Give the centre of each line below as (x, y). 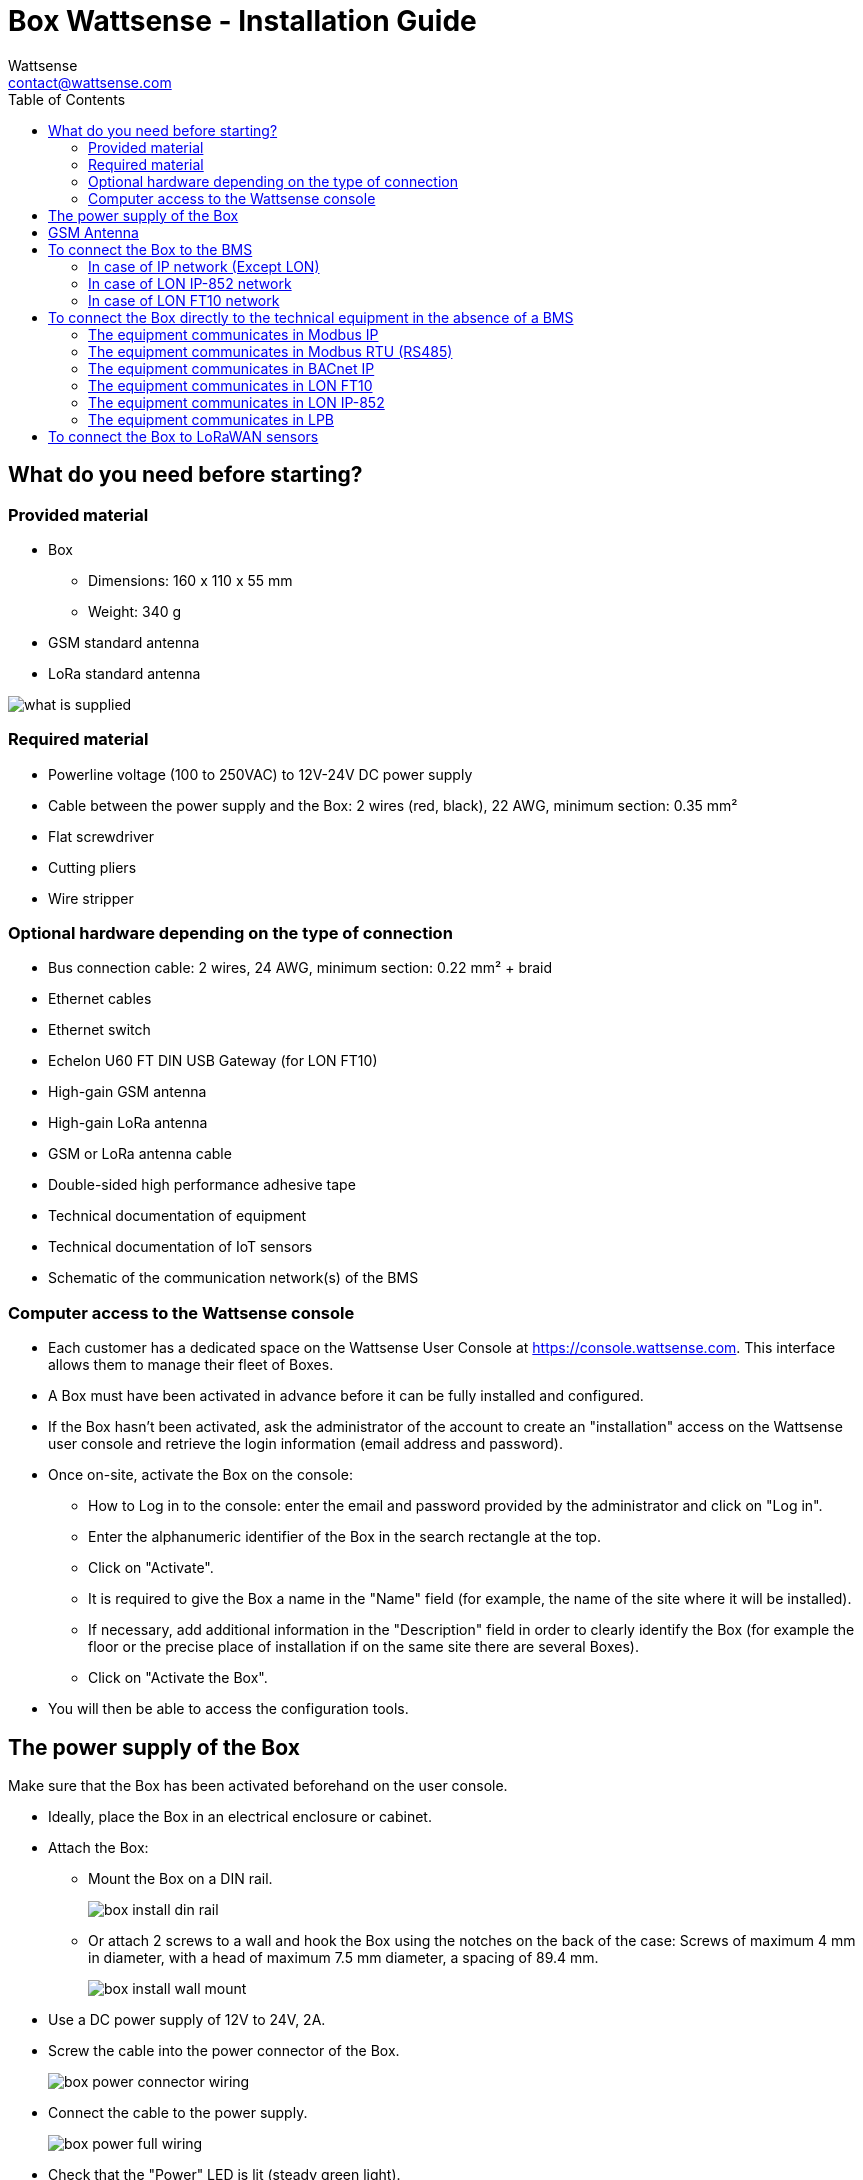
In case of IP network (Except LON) (204, 266)
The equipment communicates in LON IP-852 (236, 402)
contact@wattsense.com (90, 82)
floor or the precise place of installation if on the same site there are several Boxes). (363, 1647)
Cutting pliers (92, 867)
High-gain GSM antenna (127, 1092)
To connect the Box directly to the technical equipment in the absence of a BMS (311, 317)
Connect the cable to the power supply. (178, 2113)
